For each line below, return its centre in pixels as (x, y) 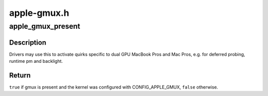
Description (28, 42)
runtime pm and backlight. (36, 61)
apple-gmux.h (39, 13)
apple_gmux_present (45, 26)
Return (20, 75)
